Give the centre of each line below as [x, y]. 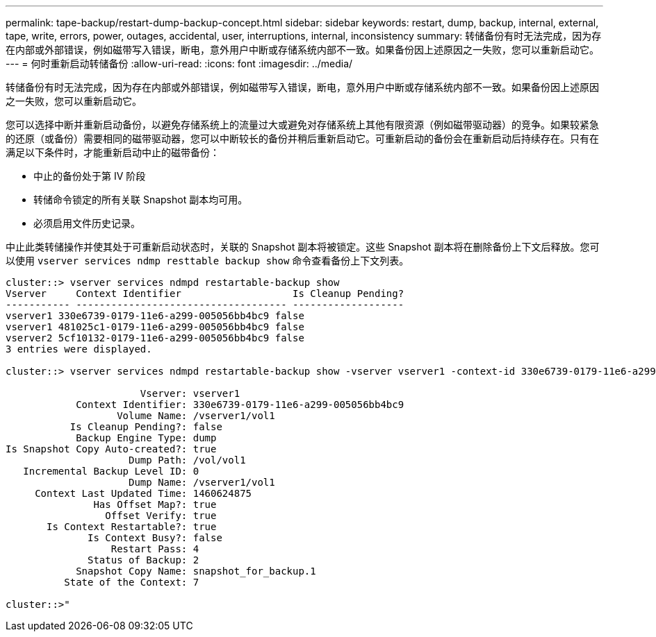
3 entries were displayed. [79, 349]
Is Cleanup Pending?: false [146, 427]
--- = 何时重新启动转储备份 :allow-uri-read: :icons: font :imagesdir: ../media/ [179, 63]
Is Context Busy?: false [155, 538]
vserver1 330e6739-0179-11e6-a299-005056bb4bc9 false [155, 316]
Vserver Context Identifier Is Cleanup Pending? [205, 294]
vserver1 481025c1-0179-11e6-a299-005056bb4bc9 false [155, 327]
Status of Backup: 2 [143, 560]
